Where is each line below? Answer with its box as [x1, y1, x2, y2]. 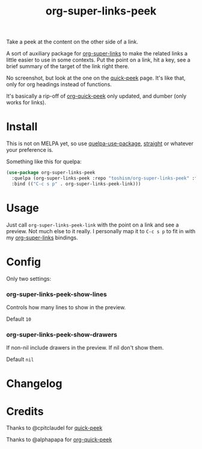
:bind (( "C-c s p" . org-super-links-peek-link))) [11, 181, 141, 187]
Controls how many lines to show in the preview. [6, 303, 126, 311]
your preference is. [6, 146, 54, 154]
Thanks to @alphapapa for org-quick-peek [6, 436, 112, 444]
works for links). [6, 99, 46, 106]
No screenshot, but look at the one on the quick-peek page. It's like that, [6, 74, 186, 82]
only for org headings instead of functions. [6, 81, 112, 88]
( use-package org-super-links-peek [6, 170, 96, 176]
